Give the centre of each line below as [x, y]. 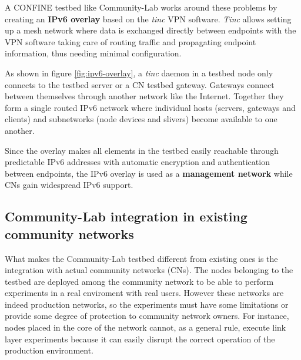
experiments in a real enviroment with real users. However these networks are [144, 293]
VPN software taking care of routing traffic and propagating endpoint [131, 41]
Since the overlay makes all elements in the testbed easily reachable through [142, 150]
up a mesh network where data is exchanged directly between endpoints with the [150, 30]
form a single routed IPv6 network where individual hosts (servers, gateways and [150, 107]
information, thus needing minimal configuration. [93, 53]
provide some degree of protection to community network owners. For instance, [147, 316]
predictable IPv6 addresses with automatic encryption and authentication [137, 162]
